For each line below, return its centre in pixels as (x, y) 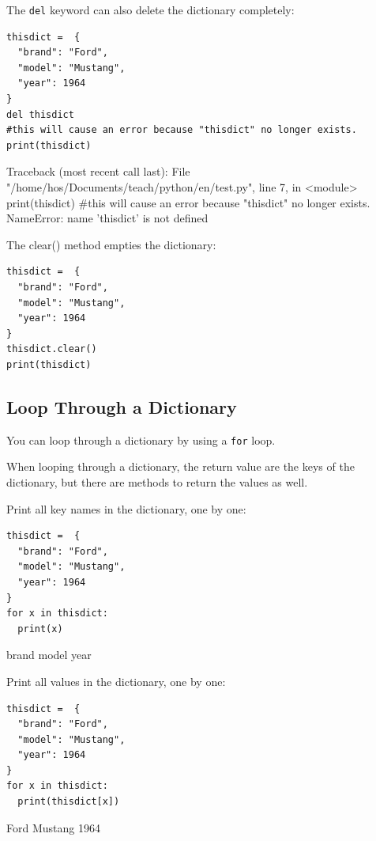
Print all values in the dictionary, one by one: (116, 681)
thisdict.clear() (52, 349)
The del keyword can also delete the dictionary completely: (150, 9)
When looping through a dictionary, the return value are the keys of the (180, 466)
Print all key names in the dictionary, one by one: (126, 508)
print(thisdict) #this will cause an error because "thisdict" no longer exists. (188, 202)
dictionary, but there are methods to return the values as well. (157, 481)
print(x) (40, 629)
